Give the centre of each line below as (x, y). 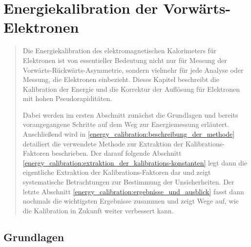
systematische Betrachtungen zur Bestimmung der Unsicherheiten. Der (128, 182)
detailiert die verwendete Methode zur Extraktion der (103, 143)
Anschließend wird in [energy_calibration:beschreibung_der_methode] (129, 134)
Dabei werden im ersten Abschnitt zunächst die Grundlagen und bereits (130, 114)
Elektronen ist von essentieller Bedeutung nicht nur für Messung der (125, 60)
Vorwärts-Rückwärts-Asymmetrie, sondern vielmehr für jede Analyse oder (133, 70)
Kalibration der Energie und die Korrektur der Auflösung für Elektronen (131, 89)
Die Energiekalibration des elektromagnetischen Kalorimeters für (120, 51)
